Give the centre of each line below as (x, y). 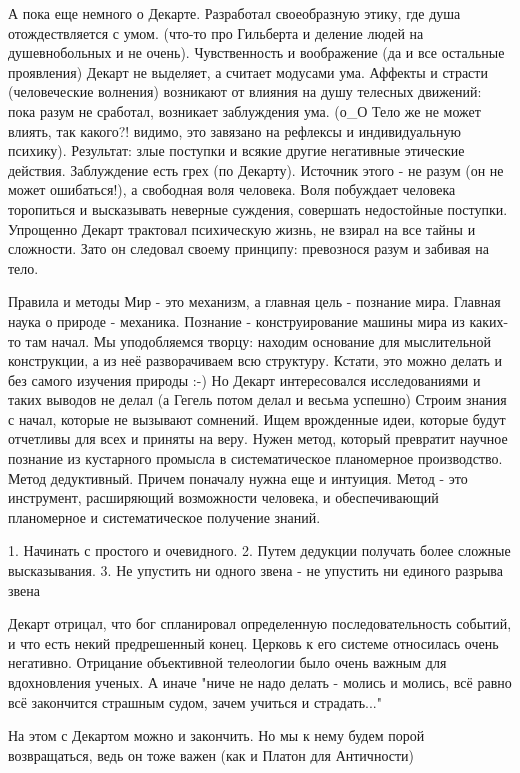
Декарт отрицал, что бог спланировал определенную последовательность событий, (260, 623)
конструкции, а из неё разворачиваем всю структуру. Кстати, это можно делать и (255, 360)
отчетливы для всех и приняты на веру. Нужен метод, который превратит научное (258, 438)
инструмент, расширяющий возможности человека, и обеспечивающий (223, 497)
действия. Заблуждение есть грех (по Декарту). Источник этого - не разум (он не (256, 169)
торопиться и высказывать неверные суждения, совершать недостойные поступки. (258, 208)
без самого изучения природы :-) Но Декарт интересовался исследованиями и (244, 379)
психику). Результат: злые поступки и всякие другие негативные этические (236, 150)
